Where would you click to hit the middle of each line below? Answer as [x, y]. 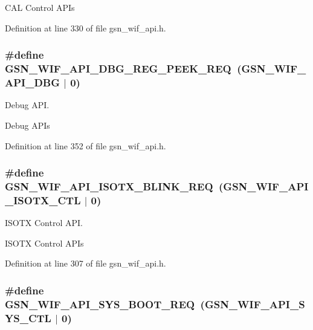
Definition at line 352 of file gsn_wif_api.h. [86, 145]
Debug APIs [27, 125]
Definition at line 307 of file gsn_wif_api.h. [86, 263]
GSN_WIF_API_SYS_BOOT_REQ [100, 304]
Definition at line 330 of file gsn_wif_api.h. [86, 27]
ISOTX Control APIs [44, 243]
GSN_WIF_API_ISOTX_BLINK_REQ [109, 186]
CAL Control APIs [40, 7]
